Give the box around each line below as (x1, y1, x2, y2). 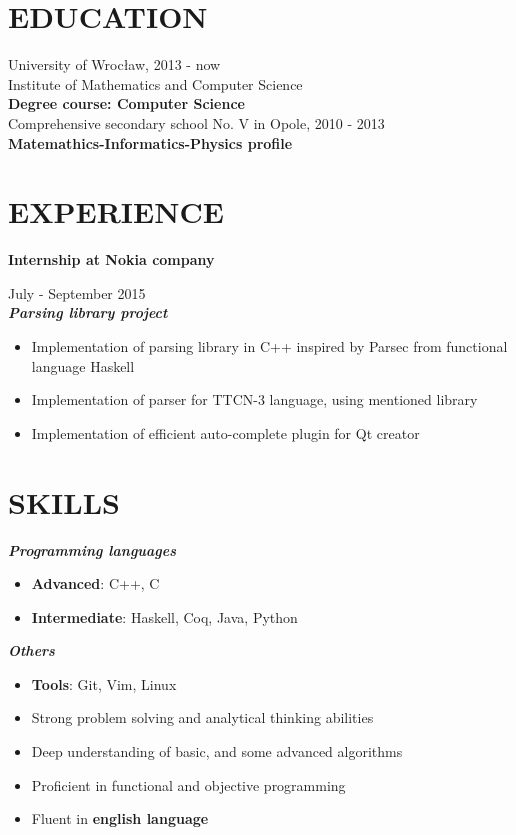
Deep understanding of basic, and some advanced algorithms (31, 741, 403, 762)
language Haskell (31, 355, 135, 376)
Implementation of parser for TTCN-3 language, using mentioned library (31, 389, 478, 410)
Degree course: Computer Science (8, 93, 245, 114)
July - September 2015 (8, 282, 146, 303)
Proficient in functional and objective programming (31, 774, 346, 795)
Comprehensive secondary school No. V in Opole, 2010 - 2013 (8, 112, 385, 133)
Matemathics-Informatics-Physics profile (8, 132, 293, 153)
